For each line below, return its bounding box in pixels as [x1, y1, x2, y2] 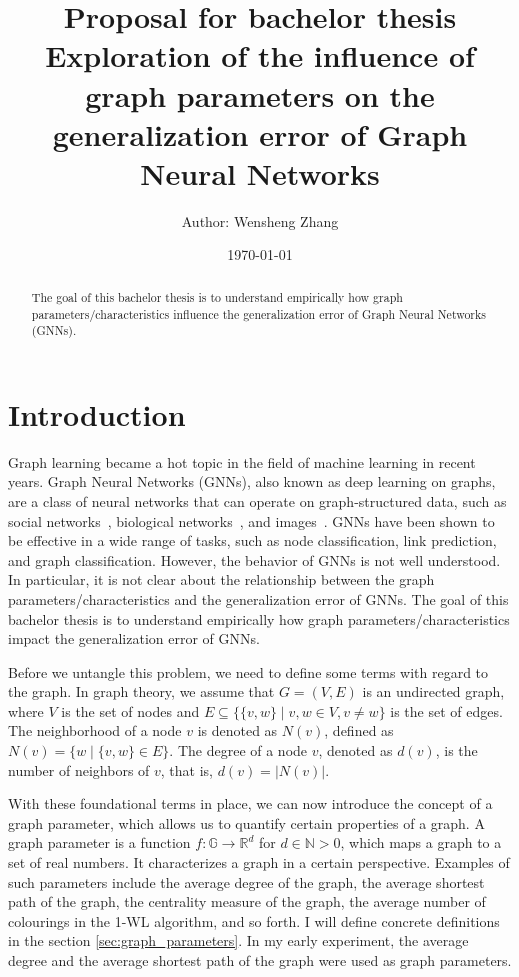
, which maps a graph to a [340, 832, 502, 853]
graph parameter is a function [8, 832, 191, 853]
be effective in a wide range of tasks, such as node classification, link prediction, [8, 530, 497, 551]
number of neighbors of [8, 759, 150, 780]
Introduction [8, 393, 186, 434]
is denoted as [197, 720, 278, 741]
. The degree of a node [169, 740, 308, 761]
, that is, [160, 759, 214, 780]
